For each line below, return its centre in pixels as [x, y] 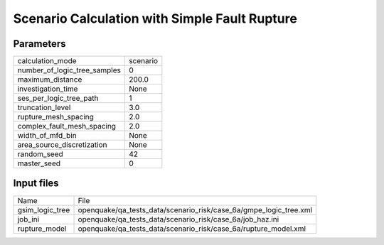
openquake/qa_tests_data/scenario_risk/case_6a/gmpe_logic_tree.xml [195, 209]
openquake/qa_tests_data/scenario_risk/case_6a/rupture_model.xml [192, 229]
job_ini [28, 219]
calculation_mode [47, 61]
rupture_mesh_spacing [55, 117]
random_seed [40, 154]
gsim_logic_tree [44, 209]
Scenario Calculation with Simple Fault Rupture [155, 18]
